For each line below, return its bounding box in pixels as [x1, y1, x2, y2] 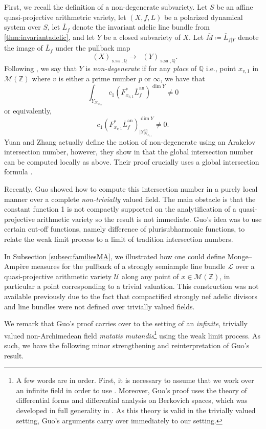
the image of [4, 42, 43, 53]
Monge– [227, 251, 252, 261]
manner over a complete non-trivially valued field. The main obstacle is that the [4, 193, 256, 204]
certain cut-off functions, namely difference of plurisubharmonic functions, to [4, 223, 245, 234]
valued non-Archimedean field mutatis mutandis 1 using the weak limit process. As [4, 328, 260, 341]
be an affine [216, 2, 253, 12]
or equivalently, [4, 105, 52, 116]
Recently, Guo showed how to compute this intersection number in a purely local [4, 184, 258, 194]
